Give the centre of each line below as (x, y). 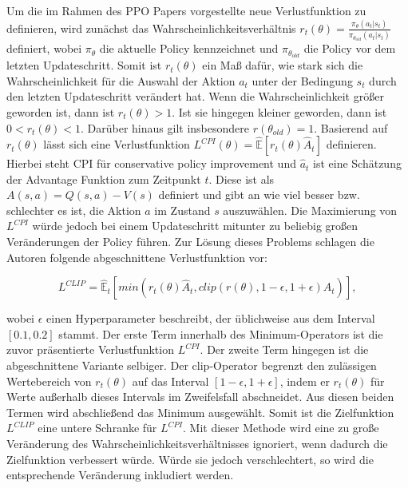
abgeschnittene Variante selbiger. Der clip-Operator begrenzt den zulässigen (192, 365)
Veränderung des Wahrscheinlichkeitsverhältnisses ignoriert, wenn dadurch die (197, 444)
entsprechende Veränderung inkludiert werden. (120, 475)
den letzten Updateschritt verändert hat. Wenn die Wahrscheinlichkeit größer (195, 96)
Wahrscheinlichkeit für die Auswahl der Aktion (121, 80)
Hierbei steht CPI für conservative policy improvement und (151, 163)
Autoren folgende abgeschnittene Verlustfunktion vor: (137, 257)
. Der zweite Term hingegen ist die (284, 349)
